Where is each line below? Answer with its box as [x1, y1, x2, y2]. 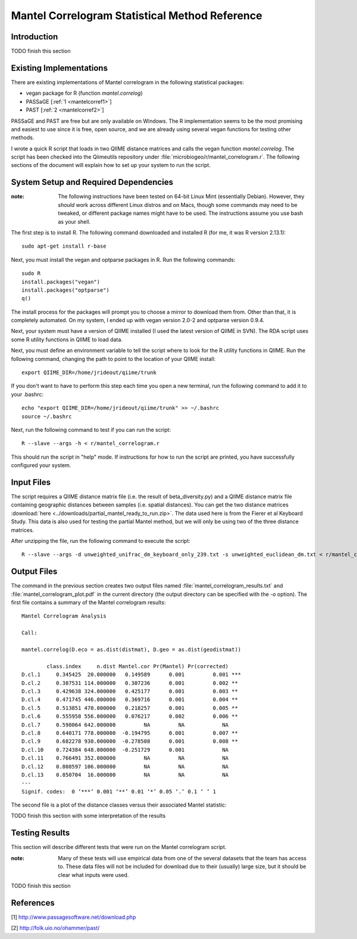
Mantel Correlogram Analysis [21, 613, 107, 620]
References [11, 898, 55, 908]
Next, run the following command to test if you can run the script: [11, 426, 171, 433]
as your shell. [58, 218, 91, 225]
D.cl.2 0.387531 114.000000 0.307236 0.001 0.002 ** [21, 679, 238, 686]
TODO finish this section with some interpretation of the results [11, 812, 166, 820]
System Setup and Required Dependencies [11, 177, 174, 187]
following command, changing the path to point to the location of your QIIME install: [11, 355, 216, 362]
